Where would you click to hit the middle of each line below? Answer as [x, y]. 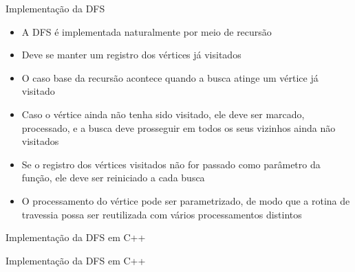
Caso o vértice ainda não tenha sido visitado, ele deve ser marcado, [163, 114]
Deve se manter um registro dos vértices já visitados [131, 55]
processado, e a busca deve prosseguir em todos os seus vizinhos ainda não [179, 127]
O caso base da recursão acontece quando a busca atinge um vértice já [170, 77]
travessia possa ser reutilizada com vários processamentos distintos [162, 214]
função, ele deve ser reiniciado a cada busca [113, 178]
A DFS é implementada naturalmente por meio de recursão [147, 31]
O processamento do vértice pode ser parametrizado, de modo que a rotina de [186, 200]
